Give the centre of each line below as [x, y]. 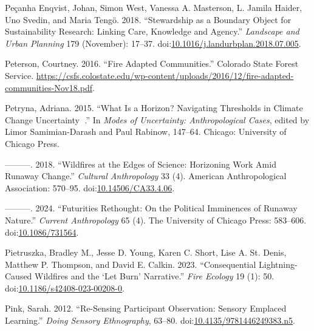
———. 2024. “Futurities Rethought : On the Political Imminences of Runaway [151, 208]
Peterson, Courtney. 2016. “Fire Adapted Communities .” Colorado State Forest [152, 63]
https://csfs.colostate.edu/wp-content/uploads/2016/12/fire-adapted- [165, 75]
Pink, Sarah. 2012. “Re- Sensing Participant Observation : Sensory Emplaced [146, 308]
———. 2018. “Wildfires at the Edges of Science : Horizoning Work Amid [141, 164]
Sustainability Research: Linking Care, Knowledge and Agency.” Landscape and [152, 31]
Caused [19, 276]
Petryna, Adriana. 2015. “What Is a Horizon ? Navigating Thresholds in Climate [154, 108]
